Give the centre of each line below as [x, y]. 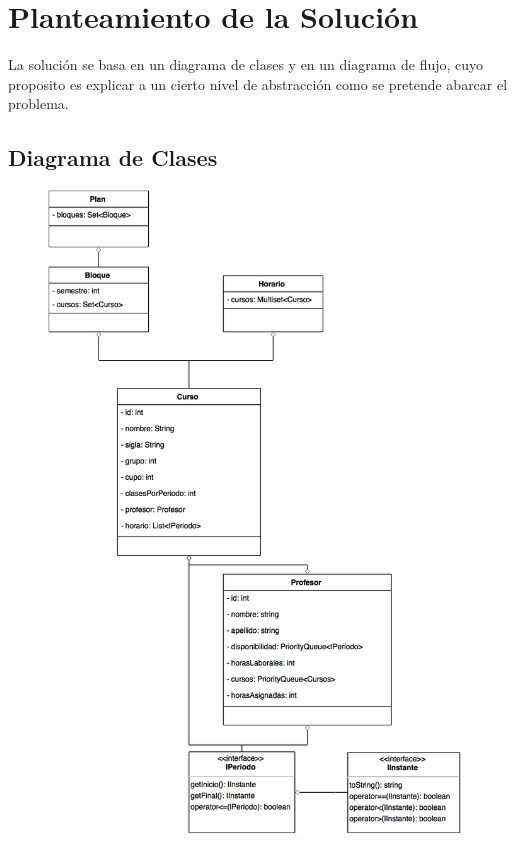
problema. [38, 103]
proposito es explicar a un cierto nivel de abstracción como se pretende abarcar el [258, 83]
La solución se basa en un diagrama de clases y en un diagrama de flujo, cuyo [246, 64]
